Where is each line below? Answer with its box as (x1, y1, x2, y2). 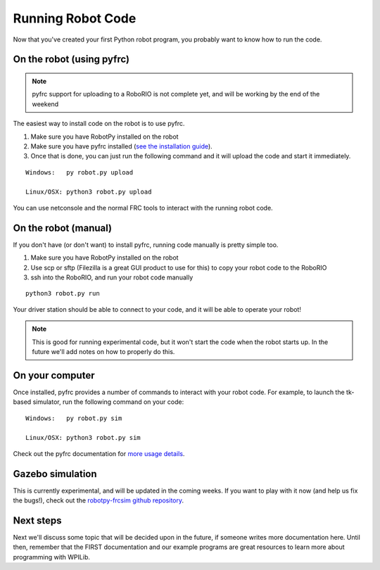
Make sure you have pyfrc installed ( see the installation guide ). (30, 141, 213, 151)
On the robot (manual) (13, 222, 113, 234)
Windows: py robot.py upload (25, 168, 134, 176)
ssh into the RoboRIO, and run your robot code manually (30, 273, 194, 281)
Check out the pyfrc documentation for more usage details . (13, 449, 185, 457)
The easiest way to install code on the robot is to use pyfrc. (13, 120, 185, 128)
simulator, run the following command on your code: (32, 398, 184, 406)
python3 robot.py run (25, 289, 100, 298)
